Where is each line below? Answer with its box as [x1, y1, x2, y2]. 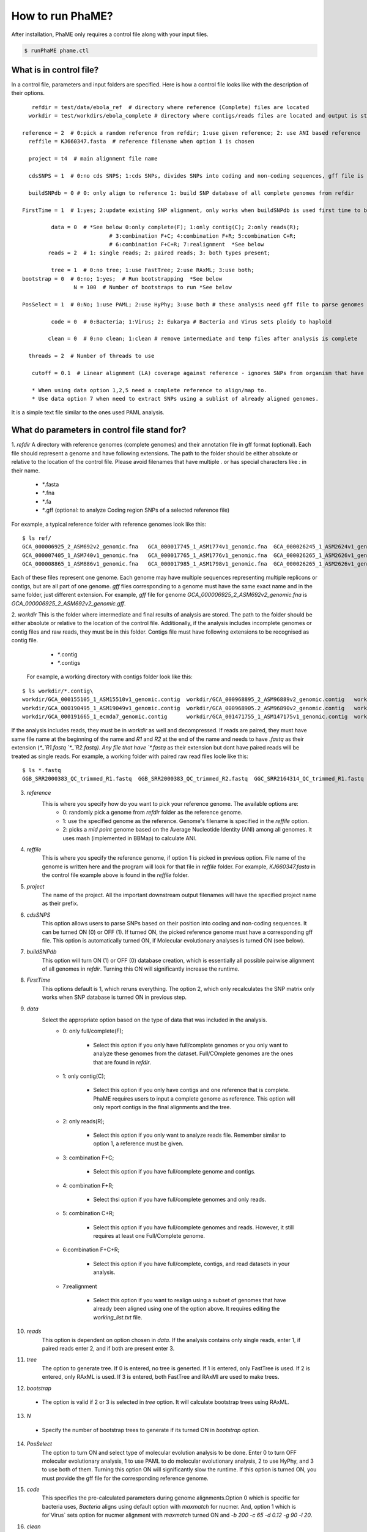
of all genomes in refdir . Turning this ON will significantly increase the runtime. [42, 965, 240, 973]
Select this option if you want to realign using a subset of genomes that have [93, 1297, 287, 1304]
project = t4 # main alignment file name [28, 155, 158, 162]
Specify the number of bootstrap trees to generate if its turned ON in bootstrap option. [42, 1426, 260, 1433]
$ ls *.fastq [22, 767, 61, 773]
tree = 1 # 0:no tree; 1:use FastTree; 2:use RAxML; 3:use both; [51, 267, 254, 274]
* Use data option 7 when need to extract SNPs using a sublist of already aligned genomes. [31, 395, 319, 403]
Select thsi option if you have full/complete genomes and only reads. [93, 1196, 267, 1203]
